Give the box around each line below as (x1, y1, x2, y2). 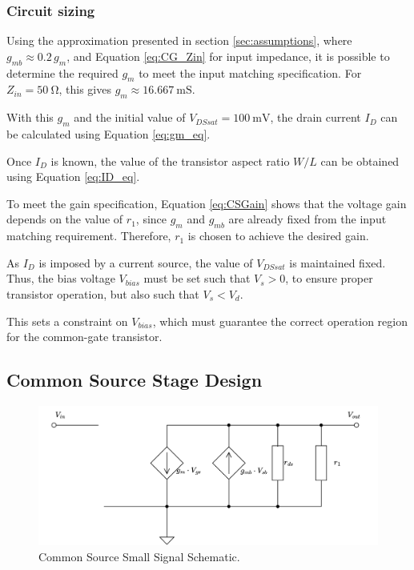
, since (135, 211, 167, 227)
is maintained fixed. (289, 254, 386, 271)
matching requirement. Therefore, (6, 227, 171, 244)
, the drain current (270, 109, 361, 126)
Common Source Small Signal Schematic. (38, 548, 240, 564)
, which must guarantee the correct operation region (152, 312, 408, 329)
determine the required (6, 64, 119, 81)
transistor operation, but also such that (6, 285, 199, 302)
